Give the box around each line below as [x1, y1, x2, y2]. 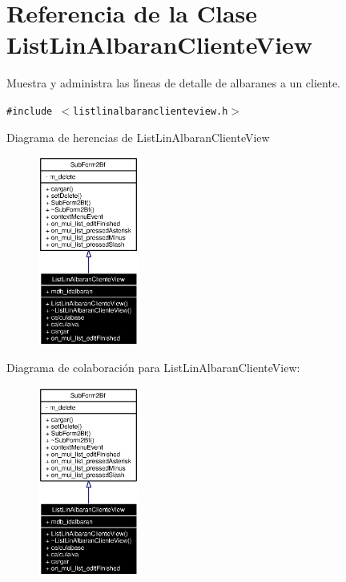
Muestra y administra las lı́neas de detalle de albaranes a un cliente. [6, 75, 340, 91]
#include [6, 105, 53, 117]
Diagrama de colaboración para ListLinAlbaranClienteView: [6, 359, 300, 376]
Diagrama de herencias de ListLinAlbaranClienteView [6, 128, 270, 145]
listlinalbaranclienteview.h [73, 105, 228, 117]
